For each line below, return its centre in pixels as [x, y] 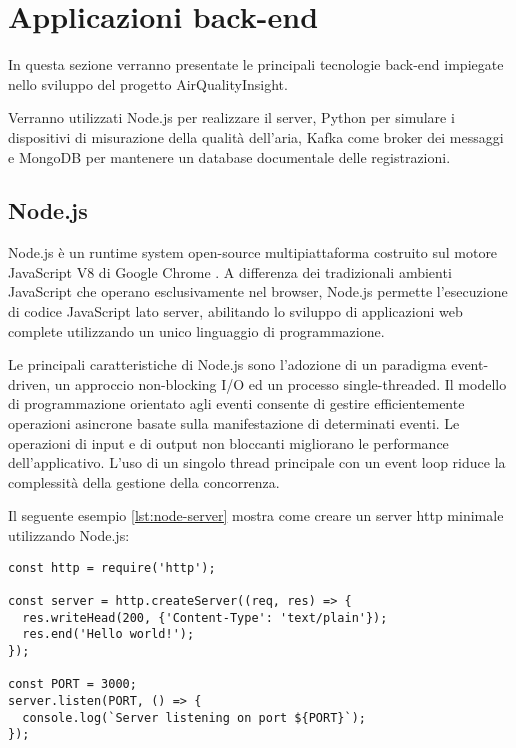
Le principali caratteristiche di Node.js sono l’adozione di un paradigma [227, 364]
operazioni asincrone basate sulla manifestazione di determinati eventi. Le [234, 423]
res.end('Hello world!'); [108, 634]
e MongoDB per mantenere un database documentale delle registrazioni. [229, 156]
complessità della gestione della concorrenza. [144, 481]
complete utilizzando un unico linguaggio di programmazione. [196, 330]
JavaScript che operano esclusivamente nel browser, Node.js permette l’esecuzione [258, 291]
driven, [29, 383]
